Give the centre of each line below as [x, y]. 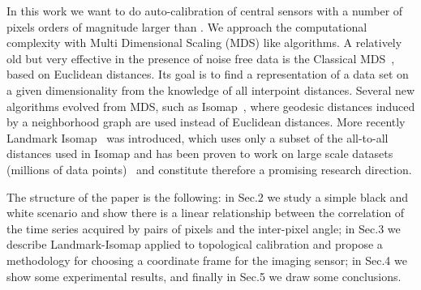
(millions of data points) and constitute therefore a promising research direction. [209, 169]
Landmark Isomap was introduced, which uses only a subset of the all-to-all [198, 137]
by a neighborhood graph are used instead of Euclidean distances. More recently [206, 122]
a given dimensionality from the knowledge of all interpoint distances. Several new [211, 90]
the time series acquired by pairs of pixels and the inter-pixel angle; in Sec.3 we [204, 228]
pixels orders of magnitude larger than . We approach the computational [187, 26]
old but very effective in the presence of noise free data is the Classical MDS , [201, 58]
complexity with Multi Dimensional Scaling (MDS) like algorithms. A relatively [204, 43]
